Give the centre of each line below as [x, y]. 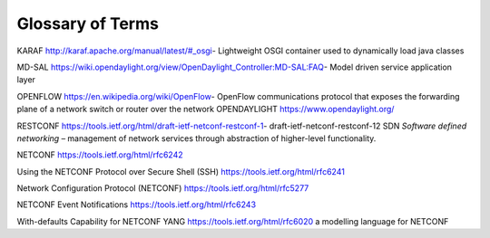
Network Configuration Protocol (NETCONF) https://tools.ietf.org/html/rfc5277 [163, 188]
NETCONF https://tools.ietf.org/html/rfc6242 [100, 155]
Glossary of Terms [88, 24]
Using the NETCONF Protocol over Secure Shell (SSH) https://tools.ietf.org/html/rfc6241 [181, 171]
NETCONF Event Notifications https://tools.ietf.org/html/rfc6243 [137, 205]
